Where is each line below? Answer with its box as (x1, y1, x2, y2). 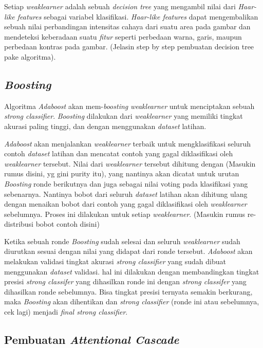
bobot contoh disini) (35, 218, 100, 229)
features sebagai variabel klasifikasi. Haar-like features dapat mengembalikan (17, 11, 258, 22)
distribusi (4, 218, 33, 229)
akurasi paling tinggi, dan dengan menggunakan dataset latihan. (4, 120, 206, 131)
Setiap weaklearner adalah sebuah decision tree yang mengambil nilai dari (4, 1, 236, 11)
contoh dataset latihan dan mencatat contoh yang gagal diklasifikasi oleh (4, 148, 233, 159)
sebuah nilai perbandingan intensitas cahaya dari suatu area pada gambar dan (4, 21, 251, 32)
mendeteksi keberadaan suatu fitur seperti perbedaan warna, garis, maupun (4, 31, 242, 42)
